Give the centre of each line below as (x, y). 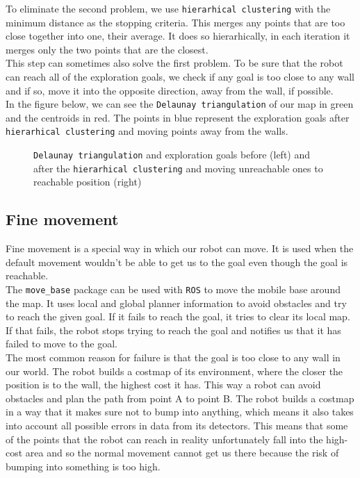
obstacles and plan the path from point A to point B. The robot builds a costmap (180, 398)
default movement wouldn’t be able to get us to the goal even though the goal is (177, 262)
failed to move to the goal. (62, 344)
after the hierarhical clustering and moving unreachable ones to (178, 168)
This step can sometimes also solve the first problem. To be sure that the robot (174, 63)
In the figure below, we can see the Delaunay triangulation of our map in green (180, 104)
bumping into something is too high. (83, 466)
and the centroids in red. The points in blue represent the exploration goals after (178, 117)
